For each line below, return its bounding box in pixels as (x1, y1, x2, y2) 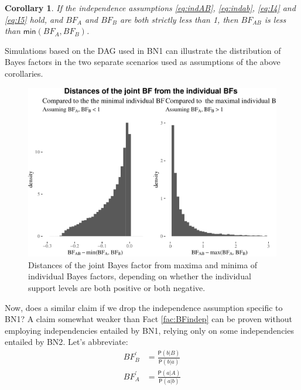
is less (264, 13, 286, 25)
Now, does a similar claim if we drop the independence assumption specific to (5, 301, 283, 313)
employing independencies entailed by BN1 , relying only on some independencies (5, 324, 294, 336)
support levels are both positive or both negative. (28, 282, 206, 293)
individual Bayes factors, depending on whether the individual (28, 270, 251, 282)
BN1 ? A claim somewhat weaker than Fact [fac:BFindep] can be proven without (5, 313, 292, 325)
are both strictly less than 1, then (120, 13, 238, 25)
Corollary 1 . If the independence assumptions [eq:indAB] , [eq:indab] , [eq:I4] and (5, 2, 296, 13)
